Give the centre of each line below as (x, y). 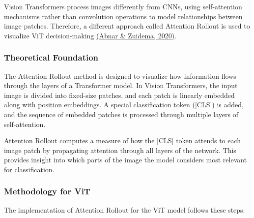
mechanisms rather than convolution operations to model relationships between (123, 16)
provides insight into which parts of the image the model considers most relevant (126, 160)
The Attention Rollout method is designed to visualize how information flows (120, 76)
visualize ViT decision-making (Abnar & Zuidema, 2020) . (90, 35)
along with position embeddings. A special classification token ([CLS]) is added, (124, 105)
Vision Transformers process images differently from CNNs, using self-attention (123, 6)
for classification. (29, 169)
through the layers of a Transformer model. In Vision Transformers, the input (121, 85)
